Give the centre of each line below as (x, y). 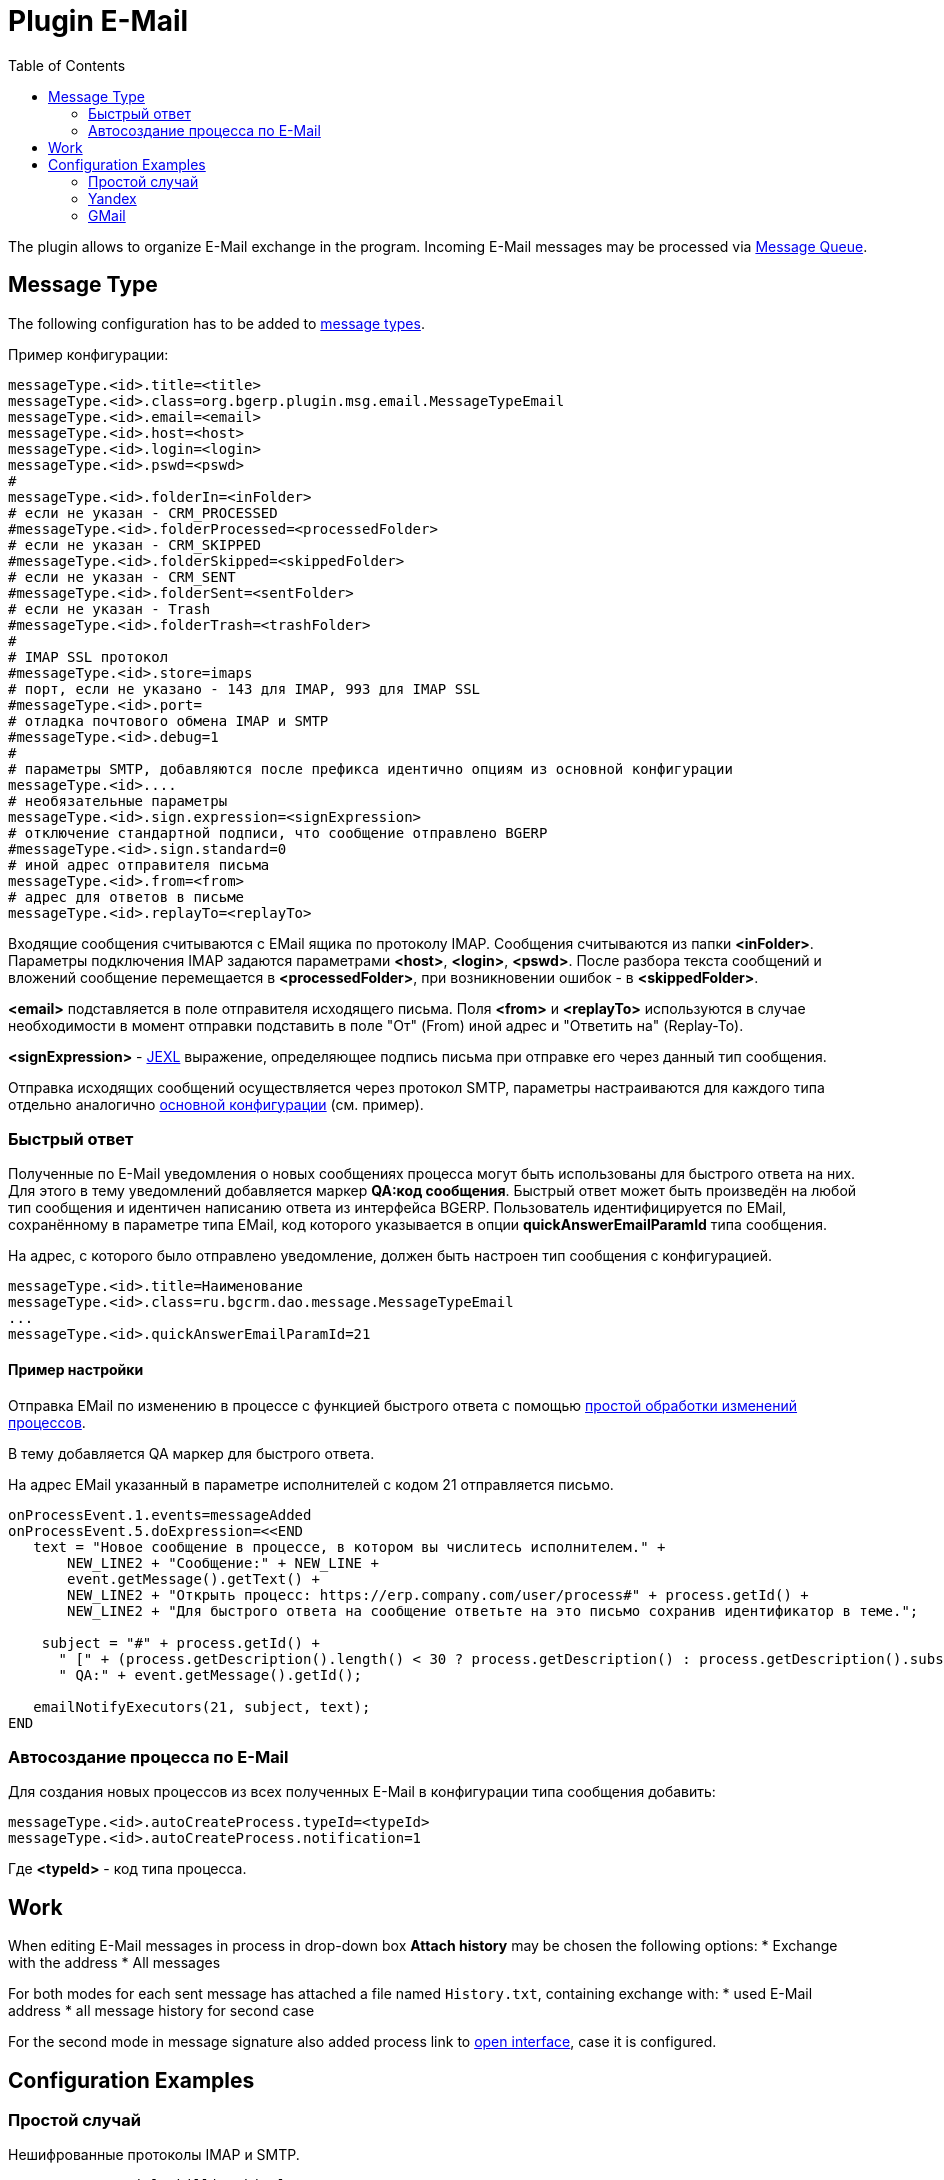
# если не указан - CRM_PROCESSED (143, 512)
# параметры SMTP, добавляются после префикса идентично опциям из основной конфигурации (370, 768)
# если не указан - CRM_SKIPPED (134, 544)
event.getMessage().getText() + (193, 1578)
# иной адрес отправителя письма (139, 864)
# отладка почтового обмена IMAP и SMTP (168, 720)
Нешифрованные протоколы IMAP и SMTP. (154, 2155)
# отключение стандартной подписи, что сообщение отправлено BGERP (278, 832)
